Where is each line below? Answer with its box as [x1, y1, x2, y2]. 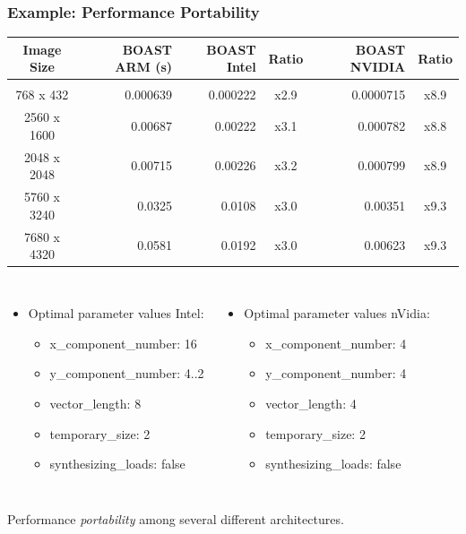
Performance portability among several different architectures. [7, 509, 344, 528]
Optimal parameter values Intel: [28, 304, 204, 323]
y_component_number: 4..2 [49, 364, 204, 383]
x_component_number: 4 [265, 333, 407, 352]
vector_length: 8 [49, 394, 142, 413]
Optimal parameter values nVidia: [244, 304, 430, 323]
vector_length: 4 [265, 394, 357, 413]
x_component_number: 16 [49, 333, 197, 352]
